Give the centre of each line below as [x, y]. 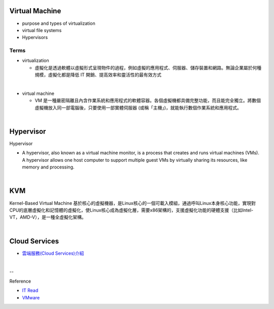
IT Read [30, 290]
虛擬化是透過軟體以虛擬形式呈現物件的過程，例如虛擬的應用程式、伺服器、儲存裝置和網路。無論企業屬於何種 [148, 67]
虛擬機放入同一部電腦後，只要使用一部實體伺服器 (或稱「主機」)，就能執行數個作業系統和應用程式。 [138, 108]
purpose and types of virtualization [59, 23]
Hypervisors [35, 38]
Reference [20, 281]
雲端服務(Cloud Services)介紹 [53, 253]
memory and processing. [48, 167]
